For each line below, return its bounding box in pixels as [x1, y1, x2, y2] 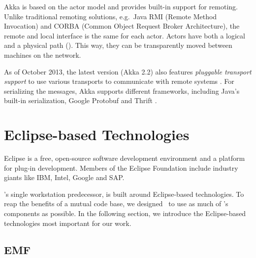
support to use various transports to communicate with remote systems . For [4, 76, 234, 86]
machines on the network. [4, 49, 81, 60]
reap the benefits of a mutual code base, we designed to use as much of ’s [4, 198, 228, 209]
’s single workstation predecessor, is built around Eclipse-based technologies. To [4, 188, 244, 199]
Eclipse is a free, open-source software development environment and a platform [4, 153, 245, 163]
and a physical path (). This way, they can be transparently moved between [4, 40, 232, 50]
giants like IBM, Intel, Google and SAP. [4, 172, 125, 183]
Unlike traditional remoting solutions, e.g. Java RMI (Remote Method [4, 11, 217, 21]
